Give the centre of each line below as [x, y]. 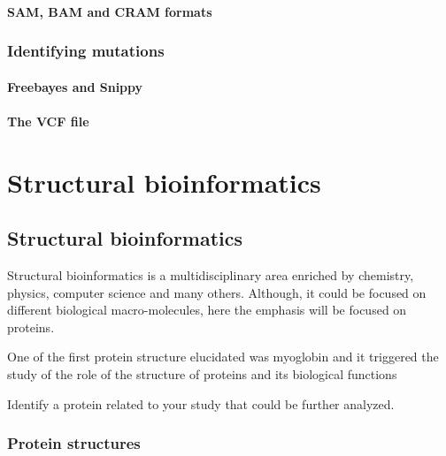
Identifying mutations [86, 51]
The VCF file [48, 121]
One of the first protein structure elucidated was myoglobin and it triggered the [223, 357]
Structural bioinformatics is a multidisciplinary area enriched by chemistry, [211, 274]
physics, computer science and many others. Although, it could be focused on [217, 292]
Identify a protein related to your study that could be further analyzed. [201, 403]
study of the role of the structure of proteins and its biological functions [202, 373]
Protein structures [74, 443]
